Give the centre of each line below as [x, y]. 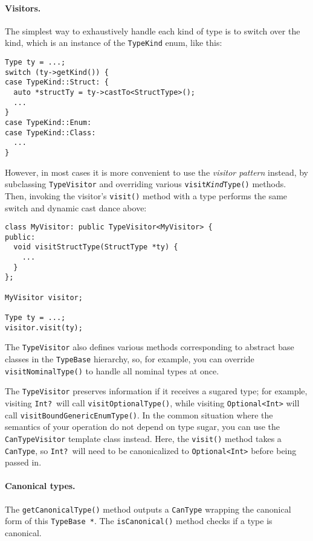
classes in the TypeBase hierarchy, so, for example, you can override [130, 358]
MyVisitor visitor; [44, 297]
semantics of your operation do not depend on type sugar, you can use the [143, 427]
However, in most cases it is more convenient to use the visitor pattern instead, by [156, 172]
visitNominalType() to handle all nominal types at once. [112, 370]
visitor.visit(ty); [44, 328]
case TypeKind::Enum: [48, 122]
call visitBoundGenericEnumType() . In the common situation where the [139, 415]
